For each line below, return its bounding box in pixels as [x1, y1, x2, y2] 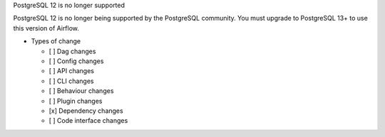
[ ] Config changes [48, 57, 104, 65]
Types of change [31, 37, 81, 45]
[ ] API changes [48, 67, 94, 75]
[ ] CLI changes [48, 77, 94, 85]
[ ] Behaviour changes [48, 87, 114, 95]
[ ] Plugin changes [48, 97, 103, 105]
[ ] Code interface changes [48, 116, 128, 125]
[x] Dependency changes [48, 106, 124, 115]
